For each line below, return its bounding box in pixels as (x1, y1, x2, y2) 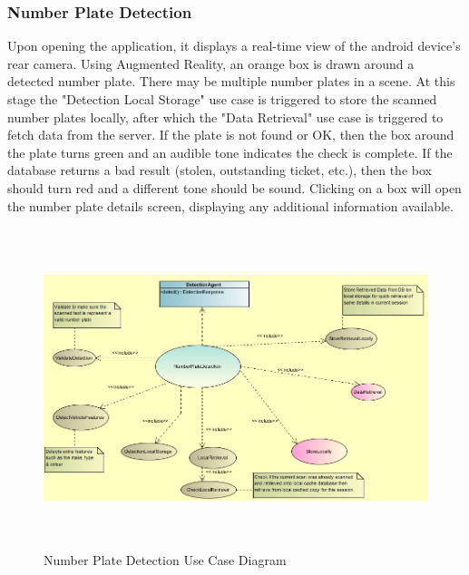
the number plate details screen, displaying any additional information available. (7, 196, 454, 215)
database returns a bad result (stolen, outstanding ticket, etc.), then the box (7, 161, 432, 180)
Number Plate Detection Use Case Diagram (44, 551, 287, 570)
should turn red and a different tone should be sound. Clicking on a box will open (7, 178, 462, 197)
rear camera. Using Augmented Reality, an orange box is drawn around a (7, 54, 415, 73)
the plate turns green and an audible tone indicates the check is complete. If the (7, 142, 453, 161)
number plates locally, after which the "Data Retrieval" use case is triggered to (7, 107, 444, 126)
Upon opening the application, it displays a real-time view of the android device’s (7, 36, 461, 55)
